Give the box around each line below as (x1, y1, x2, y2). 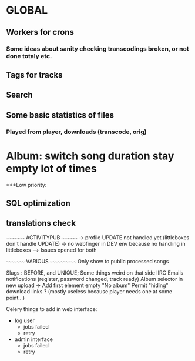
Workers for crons (6, 27, 75, 37)
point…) (6, 294, 25, 301)
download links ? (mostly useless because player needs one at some (6, 288, 172, 295)
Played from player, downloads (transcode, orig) (6, 128, 147, 136)
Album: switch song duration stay (6, 149, 174, 162)
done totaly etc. (6, 52, 52, 60)
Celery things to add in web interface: (6, 305, 97, 312)
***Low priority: (6, 181, 47, 188)
